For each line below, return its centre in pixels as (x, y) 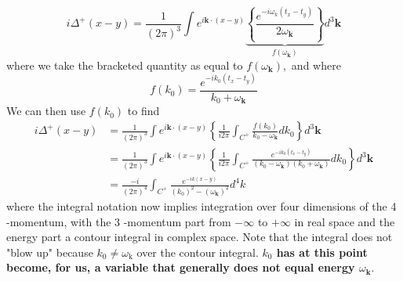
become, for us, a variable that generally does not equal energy (181, 267)
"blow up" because (50, 252)
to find (143, 111)
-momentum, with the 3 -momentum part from (119, 221)
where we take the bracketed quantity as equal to (125, 65)
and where (316, 65)
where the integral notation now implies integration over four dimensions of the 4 (201, 205)
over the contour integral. (198, 252)
